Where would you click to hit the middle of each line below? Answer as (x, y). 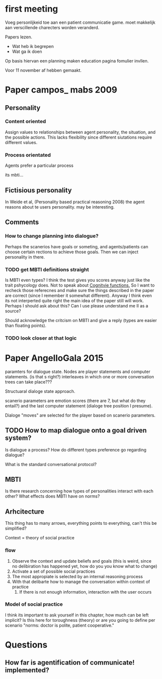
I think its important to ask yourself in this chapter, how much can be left (77, 615)
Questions (26, 645)
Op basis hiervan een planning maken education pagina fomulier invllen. (77, 61)
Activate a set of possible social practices (53, 571)
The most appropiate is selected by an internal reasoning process (77, 576)
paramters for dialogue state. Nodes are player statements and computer (78, 372)
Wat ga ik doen (27, 51)
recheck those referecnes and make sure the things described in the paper (80, 290)
